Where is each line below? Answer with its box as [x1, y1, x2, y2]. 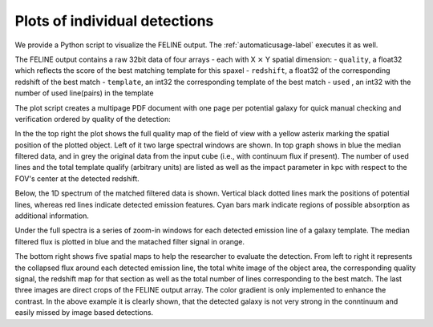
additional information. [14, 211, 90, 220]
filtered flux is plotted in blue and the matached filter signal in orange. [14, 236, 245, 246]
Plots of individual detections [14, 12, 214, 30]
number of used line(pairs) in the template [14, 88, 154, 98]
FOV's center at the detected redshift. [14, 173, 140, 184]
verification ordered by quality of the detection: [14, 114, 172, 123]
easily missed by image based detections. [14, 308, 154, 317]
